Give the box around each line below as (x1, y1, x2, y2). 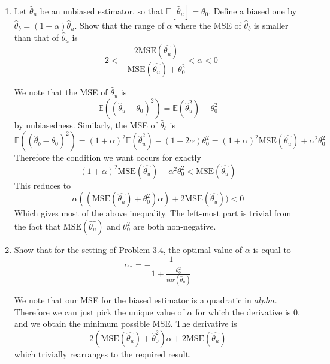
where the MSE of (175, 19, 241, 31)
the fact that (14, 220, 61, 233)
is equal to (253, 243, 291, 256)
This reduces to (14, 179, 71, 191)
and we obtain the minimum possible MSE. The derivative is (14, 317, 237, 330)
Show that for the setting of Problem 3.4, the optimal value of (14, 243, 243, 256)
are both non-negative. (133, 220, 216, 233)
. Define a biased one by (208, 5, 297, 17)
